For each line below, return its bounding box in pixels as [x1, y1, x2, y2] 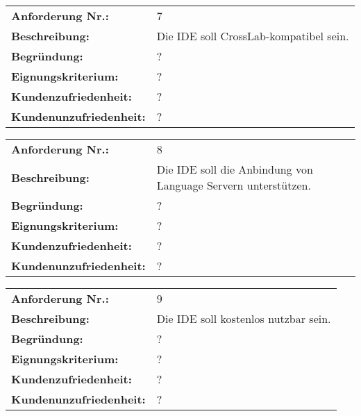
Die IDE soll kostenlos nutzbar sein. [156, 310, 331, 326]
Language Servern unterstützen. [156, 177, 311, 193]
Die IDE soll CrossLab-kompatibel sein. [156, 28, 349, 44]
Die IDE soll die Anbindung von [156, 161, 313, 177]
